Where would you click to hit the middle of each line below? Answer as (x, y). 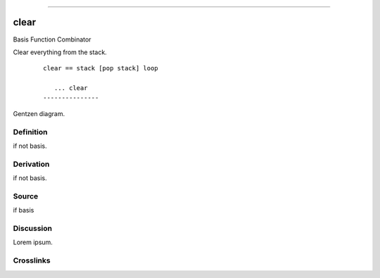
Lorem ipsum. (33, 242)
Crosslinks (32, 260)
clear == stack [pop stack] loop (101, 68)
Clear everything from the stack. (60, 52)
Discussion (33, 229)
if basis (24, 210)
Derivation (31, 164)
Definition (30, 132)
